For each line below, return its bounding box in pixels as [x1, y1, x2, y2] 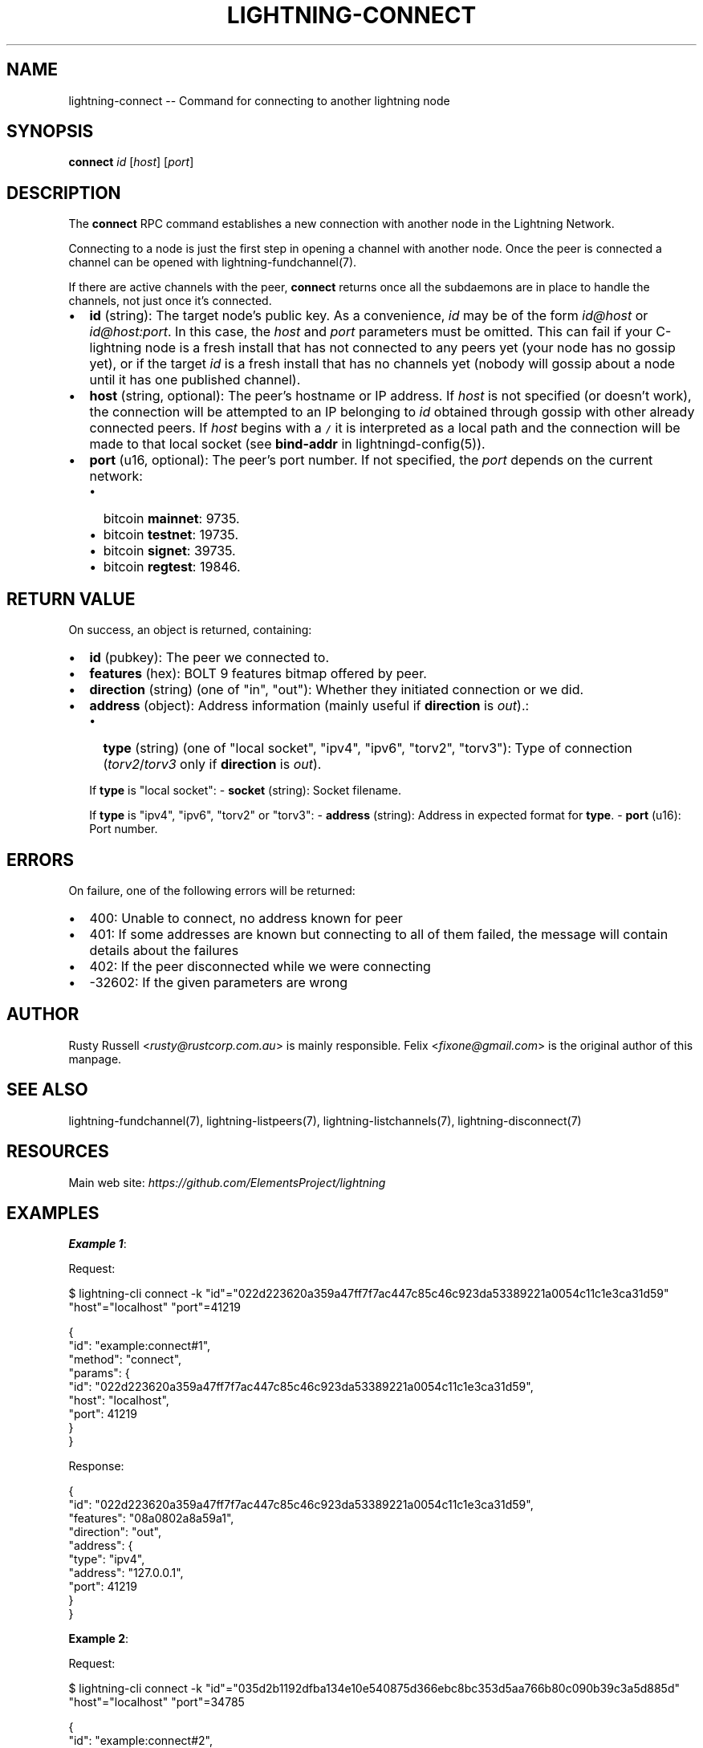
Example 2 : [68, 1632, 129, 1646]
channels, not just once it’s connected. [68, 294, 272, 308]
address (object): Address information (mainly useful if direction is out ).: [89, 697, 530, 714]
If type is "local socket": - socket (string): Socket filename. [89, 783, 401, 798]
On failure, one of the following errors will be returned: [68, 883, 356, 897]
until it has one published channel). [89, 372, 301, 388]
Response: [68, 1459, 124, 1474]
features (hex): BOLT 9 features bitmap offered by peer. [89, 665, 427, 682]
